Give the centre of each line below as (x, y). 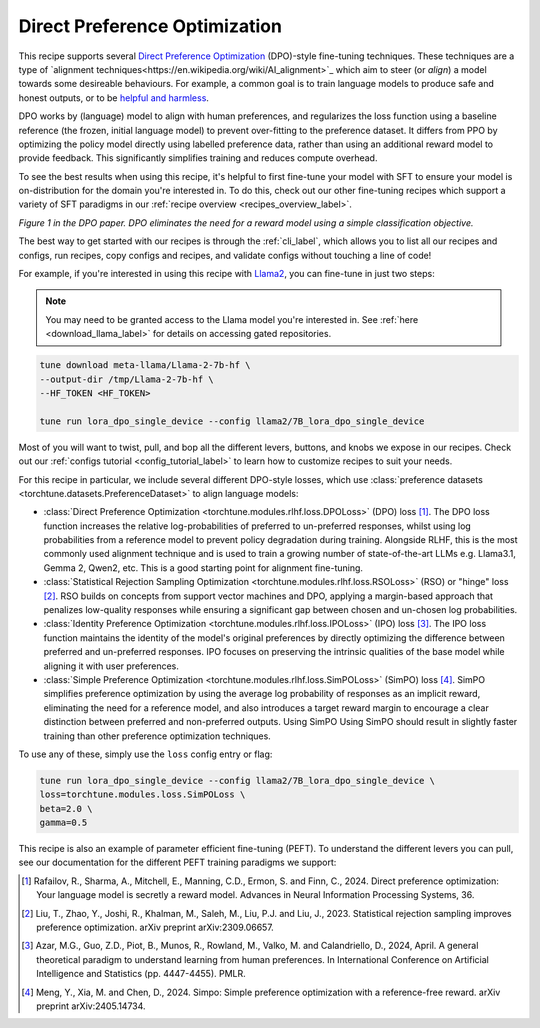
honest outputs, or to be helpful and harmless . (114, 97)
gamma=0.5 (63, 823)
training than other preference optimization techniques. (157, 736)
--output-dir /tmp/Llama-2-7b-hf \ (126, 379)
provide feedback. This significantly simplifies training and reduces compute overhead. (198, 158)
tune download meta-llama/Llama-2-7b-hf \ (145, 365)
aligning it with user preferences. (111, 666)
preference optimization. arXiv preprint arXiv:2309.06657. (155, 927)
